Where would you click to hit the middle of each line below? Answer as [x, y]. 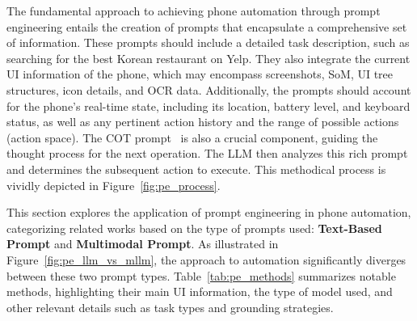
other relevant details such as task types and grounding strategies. [170, 307]
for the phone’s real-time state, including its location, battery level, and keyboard [208, 106]
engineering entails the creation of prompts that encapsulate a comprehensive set [207, 26]
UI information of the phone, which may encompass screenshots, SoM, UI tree [200, 74]
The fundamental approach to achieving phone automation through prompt [194, 11]
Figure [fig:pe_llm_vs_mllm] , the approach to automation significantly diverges [206, 259]
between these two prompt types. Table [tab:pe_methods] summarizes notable [201, 275]
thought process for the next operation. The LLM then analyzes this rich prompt [207, 153]
